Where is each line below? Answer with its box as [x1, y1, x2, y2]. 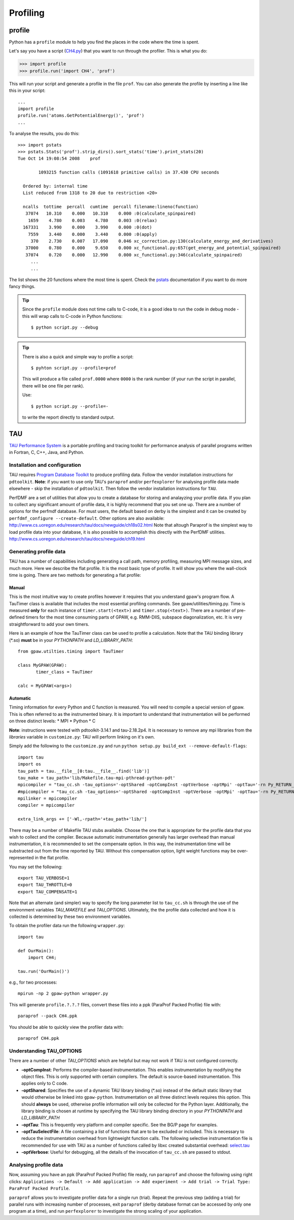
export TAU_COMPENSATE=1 [18, 889, 77, 894]
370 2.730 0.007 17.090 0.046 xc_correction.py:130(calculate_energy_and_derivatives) [30, 238, 274, 244]
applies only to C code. [21, 1080, 68, 1086]
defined [9, 614, 25, 620]
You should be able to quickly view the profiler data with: [9, 1024, 124, 1030]
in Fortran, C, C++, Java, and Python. [9, 450, 84, 455]
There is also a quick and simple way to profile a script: [22, 354, 134, 360]
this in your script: [9, 87, 46, 93]
